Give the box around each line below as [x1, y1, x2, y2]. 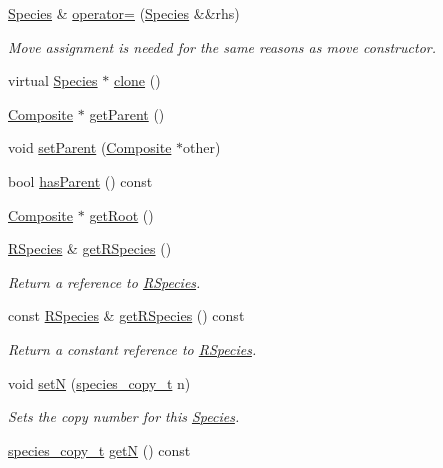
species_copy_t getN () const [8, 439, 191, 460]
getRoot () [89, 204, 154, 225]
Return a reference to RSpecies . [8, 271, 201, 292]
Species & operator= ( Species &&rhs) [8, 3, 240, 23]
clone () [113, 70, 161, 91]
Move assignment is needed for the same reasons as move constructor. [8, 36, 436, 57]
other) [183, 137, 221, 158]
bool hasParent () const [8, 170, 153, 191]
